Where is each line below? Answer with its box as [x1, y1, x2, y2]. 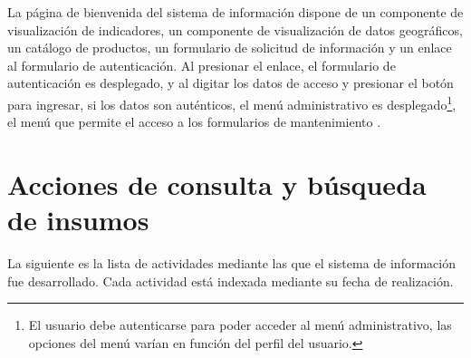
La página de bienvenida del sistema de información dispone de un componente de [7, 3, 464, 21]
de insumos [7, 201, 149, 238]
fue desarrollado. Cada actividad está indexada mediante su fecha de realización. [7, 271, 454, 290]
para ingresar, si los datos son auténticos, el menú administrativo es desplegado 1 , [7, 92, 457, 113]
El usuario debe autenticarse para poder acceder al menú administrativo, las [28, 315, 452, 334]
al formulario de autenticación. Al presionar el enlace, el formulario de [7, 55, 396, 74]
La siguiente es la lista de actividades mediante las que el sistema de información [7, 254, 456, 273]
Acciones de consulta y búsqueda [7, 166, 427, 202]
